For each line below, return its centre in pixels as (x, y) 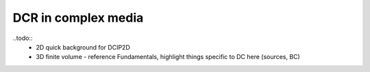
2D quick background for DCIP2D (83, 47)
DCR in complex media (78, 18)
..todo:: (23, 38)
